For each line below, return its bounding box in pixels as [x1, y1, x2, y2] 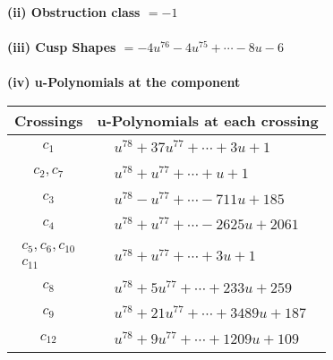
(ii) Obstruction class [7, 3, 141, 21]
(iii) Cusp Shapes [7, 38, 116, 56]
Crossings [14, 109, 83, 131]
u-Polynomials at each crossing [97, 109, 319, 131]
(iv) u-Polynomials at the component [7, 73, 241, 91]
